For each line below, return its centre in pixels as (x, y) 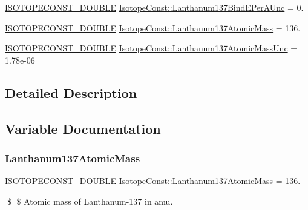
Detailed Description (71, 92)
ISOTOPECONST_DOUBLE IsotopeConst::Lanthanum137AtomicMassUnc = (151, 48)
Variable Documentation (83, 128)
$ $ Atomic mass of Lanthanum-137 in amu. (90, 201)
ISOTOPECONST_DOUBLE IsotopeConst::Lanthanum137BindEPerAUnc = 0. (154, 7)
